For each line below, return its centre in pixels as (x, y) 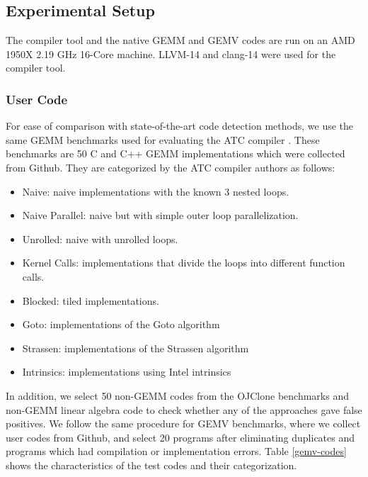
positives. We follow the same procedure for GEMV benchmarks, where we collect (183, 423)
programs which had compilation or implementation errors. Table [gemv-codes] (176, 451)
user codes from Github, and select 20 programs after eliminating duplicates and (180, 437)
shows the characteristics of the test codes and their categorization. (151, 465)
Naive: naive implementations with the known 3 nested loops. (156, 191)
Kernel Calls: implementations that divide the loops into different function (184, 263)
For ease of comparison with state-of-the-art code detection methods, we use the (180, 126)
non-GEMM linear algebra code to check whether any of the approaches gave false (184, 409)
